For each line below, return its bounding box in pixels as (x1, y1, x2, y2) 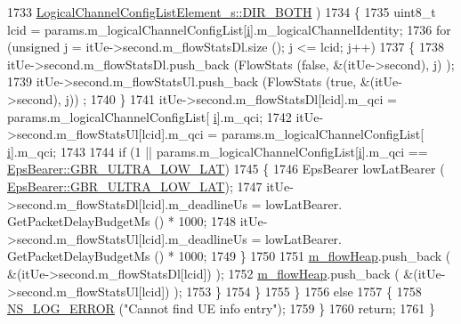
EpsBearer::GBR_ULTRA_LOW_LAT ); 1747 (7, 176, 263, 195)
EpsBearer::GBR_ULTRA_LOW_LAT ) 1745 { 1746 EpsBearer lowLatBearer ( (7, 159, 445, 178)
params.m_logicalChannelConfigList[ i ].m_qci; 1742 (7, 107, 292, 126)
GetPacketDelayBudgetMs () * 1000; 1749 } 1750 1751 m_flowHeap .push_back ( (7, 247, 451, 265)
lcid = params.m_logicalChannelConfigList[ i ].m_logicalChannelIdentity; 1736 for (7, 20, 451, 38)
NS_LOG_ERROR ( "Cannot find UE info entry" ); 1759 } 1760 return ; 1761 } (7, 299, 435, 318)
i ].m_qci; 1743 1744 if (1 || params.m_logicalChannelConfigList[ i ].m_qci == (7, 142, 428, 160)
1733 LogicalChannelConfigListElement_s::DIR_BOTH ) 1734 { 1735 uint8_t (7, 3, 436, 20)
